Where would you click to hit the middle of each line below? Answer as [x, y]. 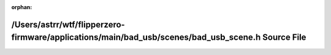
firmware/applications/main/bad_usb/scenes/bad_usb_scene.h [136, 38]
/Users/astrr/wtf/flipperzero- [68, 24]
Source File [284, 38]
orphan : [22, 7]
